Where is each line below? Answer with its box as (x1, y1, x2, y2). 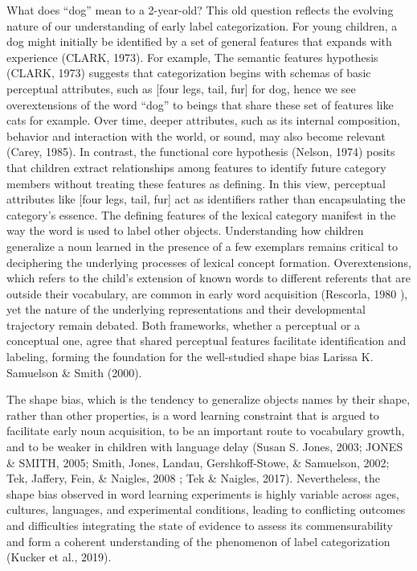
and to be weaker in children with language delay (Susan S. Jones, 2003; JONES (6, 438, 403, 455)
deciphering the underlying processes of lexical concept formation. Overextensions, (6, 253, 411, 270)
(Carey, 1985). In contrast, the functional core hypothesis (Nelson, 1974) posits (6, 143, 395, 160)
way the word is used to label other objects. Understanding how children (6, 222, 364, 239)
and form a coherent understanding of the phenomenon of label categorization (6, 532, 390, 549)
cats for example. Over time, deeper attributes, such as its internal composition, (6, 112, 400, 129)
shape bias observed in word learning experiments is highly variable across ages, (6, 485, 399, 502)
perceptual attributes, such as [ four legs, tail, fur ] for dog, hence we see (6, 80, 356, 97)
